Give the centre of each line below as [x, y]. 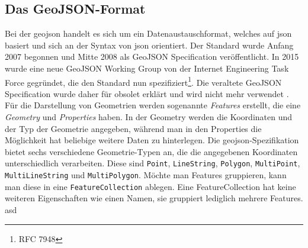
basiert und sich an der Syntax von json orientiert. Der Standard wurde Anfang [149, 45]
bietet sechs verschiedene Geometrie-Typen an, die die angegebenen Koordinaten [151, 151]
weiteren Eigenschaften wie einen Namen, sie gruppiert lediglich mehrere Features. [154, 198]
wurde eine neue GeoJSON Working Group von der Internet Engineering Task [147, 68]
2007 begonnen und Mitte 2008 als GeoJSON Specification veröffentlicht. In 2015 [152, 57]
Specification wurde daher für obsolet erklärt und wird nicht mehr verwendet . [147, 93]
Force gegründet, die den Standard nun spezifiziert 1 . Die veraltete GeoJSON [143, 81]
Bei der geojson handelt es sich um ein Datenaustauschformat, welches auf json [148, 33]
